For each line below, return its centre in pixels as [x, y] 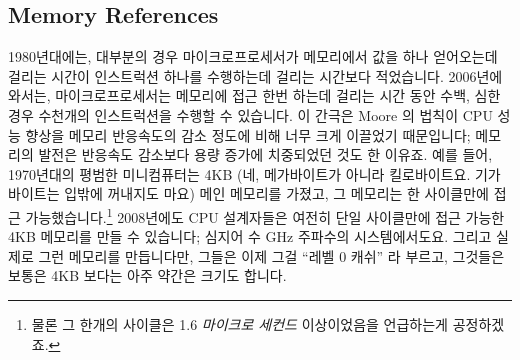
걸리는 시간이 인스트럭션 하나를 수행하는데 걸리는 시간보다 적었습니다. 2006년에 [255, 75]
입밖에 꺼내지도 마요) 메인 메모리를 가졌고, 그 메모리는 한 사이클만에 [276, 193]
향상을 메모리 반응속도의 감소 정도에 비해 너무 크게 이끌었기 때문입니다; [248, 134]
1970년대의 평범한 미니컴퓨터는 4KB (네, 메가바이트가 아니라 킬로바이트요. [239, 173]
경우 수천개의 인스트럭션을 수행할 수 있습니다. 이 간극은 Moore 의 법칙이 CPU [250, 114]
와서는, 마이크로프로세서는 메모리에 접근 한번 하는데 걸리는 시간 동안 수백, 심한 [254, 95]
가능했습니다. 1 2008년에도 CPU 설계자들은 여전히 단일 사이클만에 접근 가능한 [265, 215]
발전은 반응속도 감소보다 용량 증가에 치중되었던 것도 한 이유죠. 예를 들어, [265, 154]
